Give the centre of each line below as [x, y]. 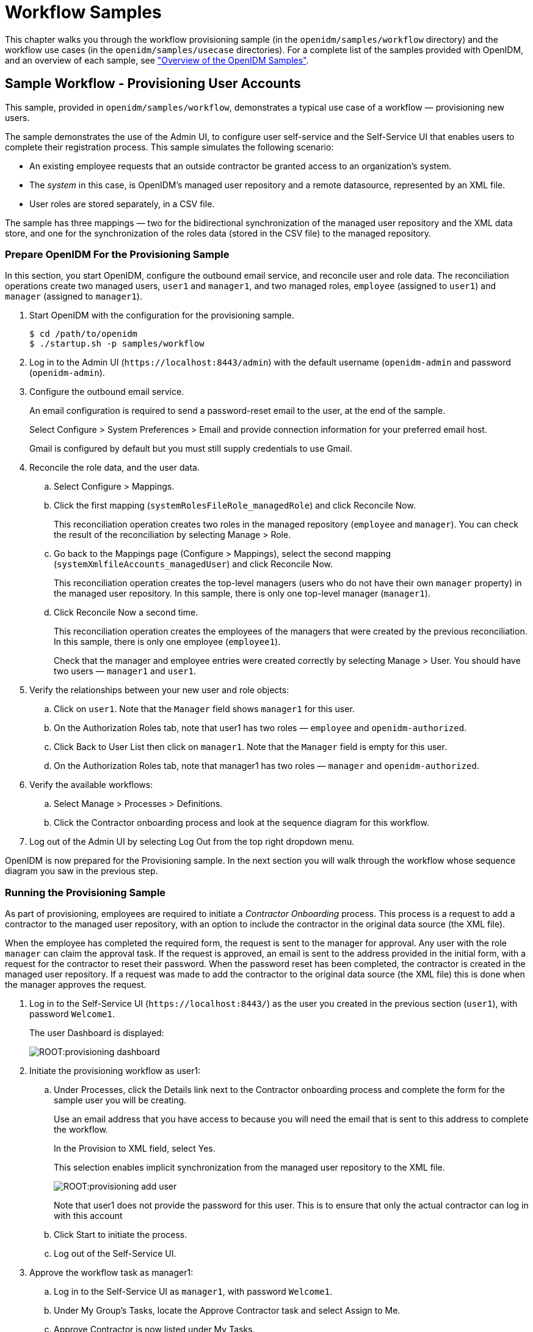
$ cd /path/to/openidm [84, 334]
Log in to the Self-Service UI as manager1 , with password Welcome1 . [193, 1292]
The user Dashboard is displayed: [97, 1033]
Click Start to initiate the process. [121, 1235]
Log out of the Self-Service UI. [115, 1254]
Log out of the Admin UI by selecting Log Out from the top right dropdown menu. [192, 842]
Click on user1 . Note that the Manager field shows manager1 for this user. [204, 709]
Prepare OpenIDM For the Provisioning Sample [117, 254]
